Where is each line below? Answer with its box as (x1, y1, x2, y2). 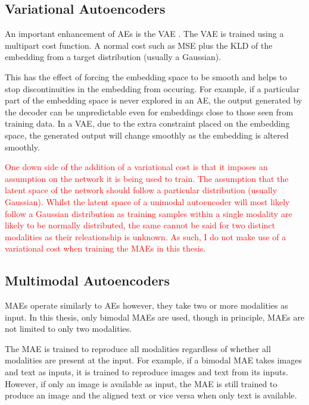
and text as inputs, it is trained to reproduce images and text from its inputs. (5, 366, 288, 378)
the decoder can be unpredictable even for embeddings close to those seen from (5, 105, 294, 118)
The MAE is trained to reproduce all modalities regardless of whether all (5, 342, 271, 354)
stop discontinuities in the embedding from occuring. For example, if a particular (5, 82, 300, 95)
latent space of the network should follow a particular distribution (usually (5, 184, 277, 196)
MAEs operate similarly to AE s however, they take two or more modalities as (5, 299, 288, 312)
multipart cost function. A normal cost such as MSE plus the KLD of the (5, 39, 273, 51)
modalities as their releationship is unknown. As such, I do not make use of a (5, 230, 286, 243)
